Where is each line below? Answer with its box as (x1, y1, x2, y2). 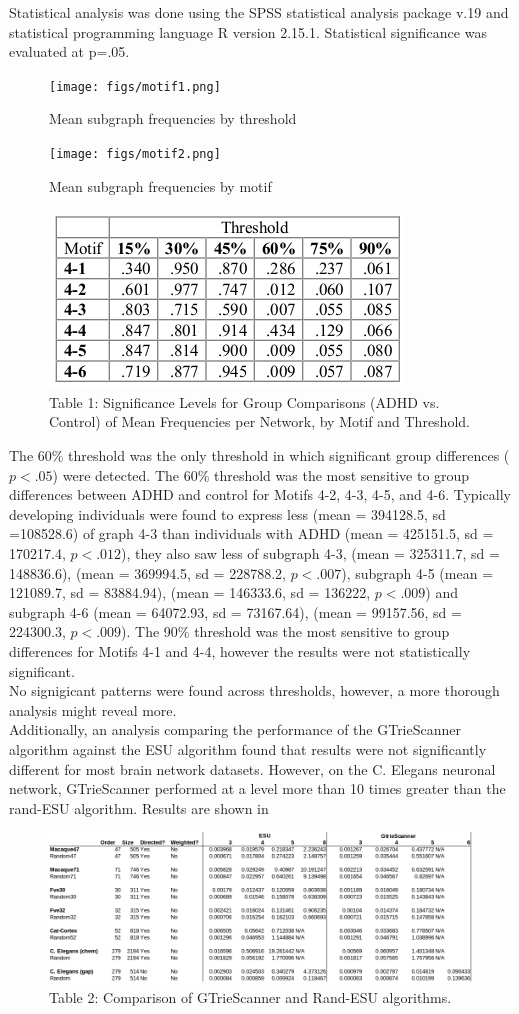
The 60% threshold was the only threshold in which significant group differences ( (9, 445, 510, 466)
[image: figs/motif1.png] (49, 79, 221, 94)
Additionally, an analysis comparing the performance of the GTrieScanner (9, 719, 462, 740)
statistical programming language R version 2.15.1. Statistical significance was (9, 21, 487, 42)
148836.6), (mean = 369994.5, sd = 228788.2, (9, 562, 286, 583)
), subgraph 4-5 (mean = (341, 562, 494, 583)
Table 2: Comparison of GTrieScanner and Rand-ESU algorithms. (49, 986, 452, 1007)
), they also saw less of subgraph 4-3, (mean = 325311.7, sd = (121, 543, 500, 564)
